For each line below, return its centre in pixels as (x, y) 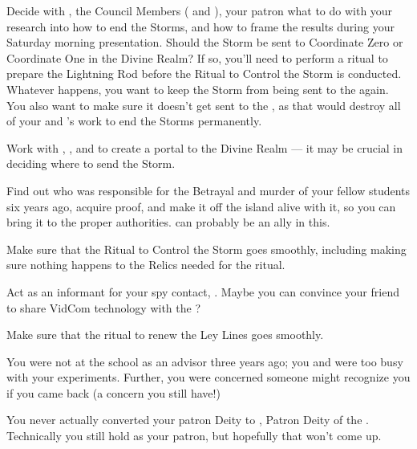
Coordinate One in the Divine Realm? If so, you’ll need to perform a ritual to (197, 57)
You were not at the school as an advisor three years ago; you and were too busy (205, 361)
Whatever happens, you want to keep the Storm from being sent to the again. (198, 89)
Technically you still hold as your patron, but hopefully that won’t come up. (194, 436)
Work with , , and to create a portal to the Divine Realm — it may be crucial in (205, 147)
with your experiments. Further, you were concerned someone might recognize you (208, 377)
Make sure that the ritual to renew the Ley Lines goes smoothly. (165, 335)
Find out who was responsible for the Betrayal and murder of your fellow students (208, 190)
